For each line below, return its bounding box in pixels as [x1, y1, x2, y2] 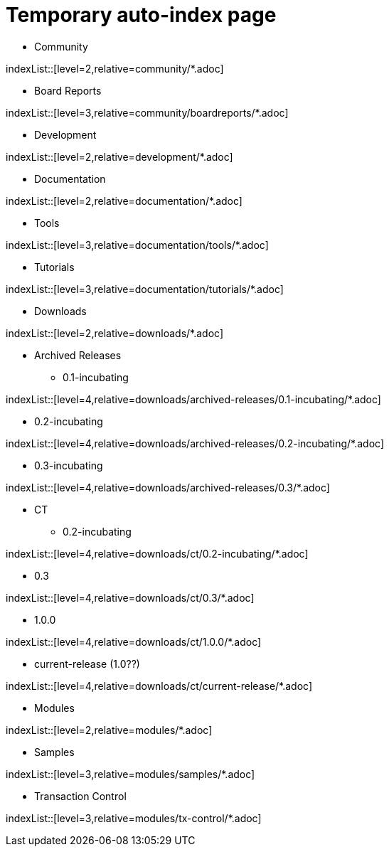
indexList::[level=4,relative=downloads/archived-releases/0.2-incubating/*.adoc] [6, 437, 384, 449]
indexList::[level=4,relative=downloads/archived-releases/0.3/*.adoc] [6, 481, 330, 494]
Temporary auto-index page [6, 3, 277, 27]
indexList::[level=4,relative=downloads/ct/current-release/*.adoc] [6, 679, 313, 692]
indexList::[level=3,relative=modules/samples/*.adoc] [6, 767, 255, 780]
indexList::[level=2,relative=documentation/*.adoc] [6, 194, 243, 207]
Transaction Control [34, 789, 127, 802]
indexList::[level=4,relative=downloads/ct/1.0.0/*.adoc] [6, 635, 262, 648]
